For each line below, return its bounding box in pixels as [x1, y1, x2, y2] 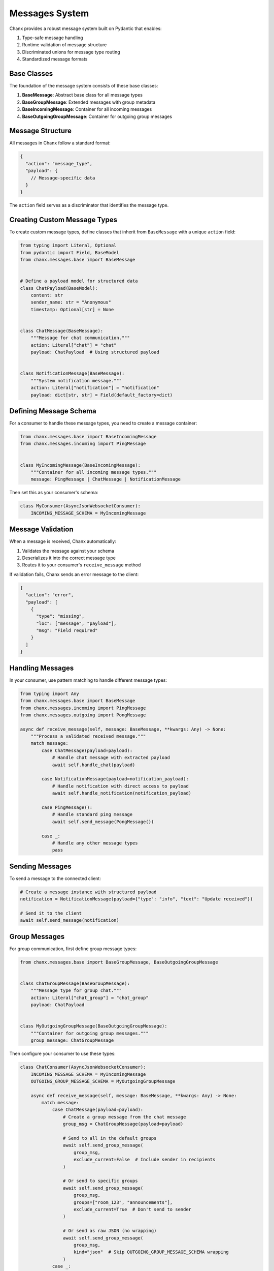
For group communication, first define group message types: [9, 946, 137, 952]
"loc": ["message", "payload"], [36, 620, 117, 626]
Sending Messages [9, 862, 72, 870]
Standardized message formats [22, 56, 88, 62]
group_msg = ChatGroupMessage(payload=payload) [62, 1121, 184, 1127]
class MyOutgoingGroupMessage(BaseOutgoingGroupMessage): [20, 1023, 167, 1029]
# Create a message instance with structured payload [20, 889, 157, 895]
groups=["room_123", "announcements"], [74, 1199, 173, 1205]
